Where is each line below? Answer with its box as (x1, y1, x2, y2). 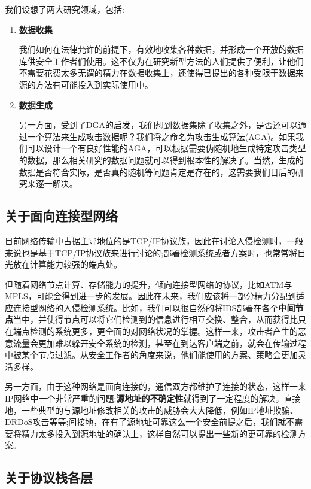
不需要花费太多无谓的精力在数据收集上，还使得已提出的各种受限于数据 (19, 66, 295, 79)
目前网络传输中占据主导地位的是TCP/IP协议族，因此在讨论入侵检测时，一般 (5, 234, 304, 247)
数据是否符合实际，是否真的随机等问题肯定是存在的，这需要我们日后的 (19, 165, 295, 178)
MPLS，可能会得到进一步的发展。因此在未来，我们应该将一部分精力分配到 (5, 290, 296, 302)
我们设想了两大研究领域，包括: (5, 3, 124, 15)
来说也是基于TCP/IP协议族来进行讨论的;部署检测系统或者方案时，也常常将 (5, 246, 298, 259)
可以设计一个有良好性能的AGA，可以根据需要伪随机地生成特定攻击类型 (27, 142, 306, 154)
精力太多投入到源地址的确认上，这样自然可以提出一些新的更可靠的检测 (21, 427, 298, 439)
